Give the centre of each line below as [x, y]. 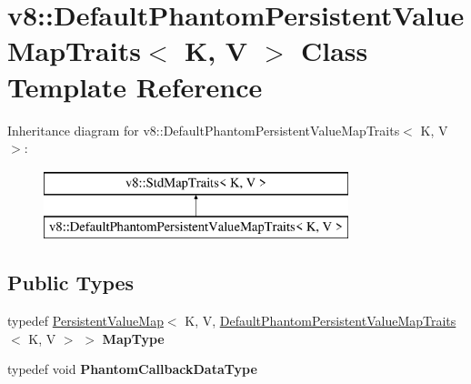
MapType [133, 338]
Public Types [71, 283]
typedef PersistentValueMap [85, 321]
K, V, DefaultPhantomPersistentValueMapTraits [321, 321]
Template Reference [135, 86]
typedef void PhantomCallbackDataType [132, 369]
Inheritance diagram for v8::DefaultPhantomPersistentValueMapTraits [204, 130]
